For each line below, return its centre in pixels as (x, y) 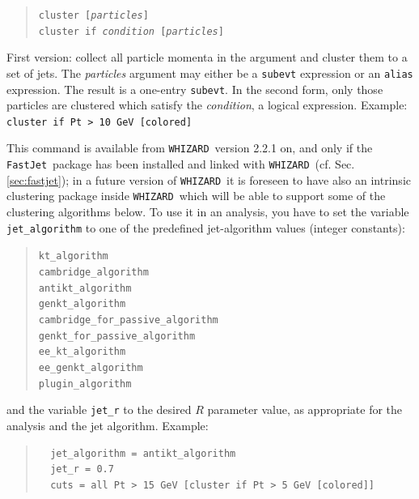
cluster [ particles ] (93, 15)
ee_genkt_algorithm (91, 367)
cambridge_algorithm (93, 272)
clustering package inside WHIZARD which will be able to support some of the (196, 196)
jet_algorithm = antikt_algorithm (143, 453)
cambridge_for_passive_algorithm (128, 320)
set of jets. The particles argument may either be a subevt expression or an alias (210, 73)
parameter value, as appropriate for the (305, 409)
